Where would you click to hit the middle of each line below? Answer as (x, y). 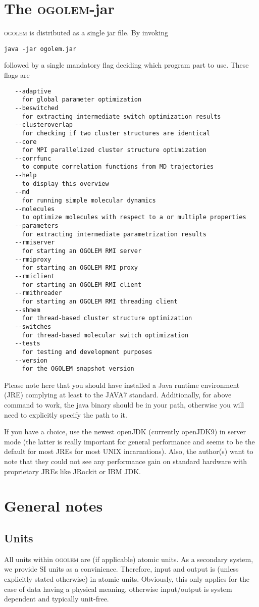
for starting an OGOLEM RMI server (82, 251)
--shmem (28, 310)
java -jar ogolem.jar (40, 49)
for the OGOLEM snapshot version (78, 369)
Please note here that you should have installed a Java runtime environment (122, 385)
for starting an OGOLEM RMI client (82, 285)
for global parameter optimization (82, 100)
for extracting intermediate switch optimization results (121, 116)
